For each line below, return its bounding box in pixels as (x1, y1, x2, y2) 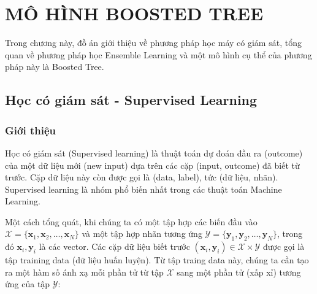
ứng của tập (5, 277, 50, 290)
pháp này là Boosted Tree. (5, 60, 104, 73)
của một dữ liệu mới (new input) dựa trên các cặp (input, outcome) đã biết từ (5, 158, 300, 171)
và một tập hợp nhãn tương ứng (82, 227, 202, 240)
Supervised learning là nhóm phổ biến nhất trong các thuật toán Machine (5, 182, 282, 195)
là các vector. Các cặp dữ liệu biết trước (39, 240, 190, 253)
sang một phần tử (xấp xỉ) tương (177, 265, 301, 278)
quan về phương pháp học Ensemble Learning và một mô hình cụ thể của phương (5, 48, 312, 61)
